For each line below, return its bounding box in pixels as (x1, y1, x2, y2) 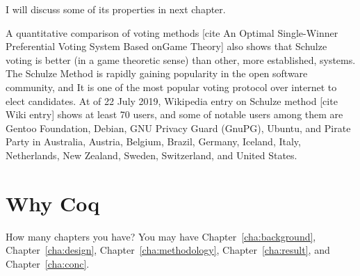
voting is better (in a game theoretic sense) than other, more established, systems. (6, 52, 356, 67)
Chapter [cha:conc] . (6, 256, 90, 270)
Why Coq (6, 188, 100, 217)
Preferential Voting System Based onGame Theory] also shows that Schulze (6, 39, 327, 54)
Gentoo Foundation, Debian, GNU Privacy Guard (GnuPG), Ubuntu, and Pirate (6, 120, 351, 135)
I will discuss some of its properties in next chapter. (6, 2, 226, 16)
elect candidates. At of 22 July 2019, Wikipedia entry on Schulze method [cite (6, 93, 338, 108)
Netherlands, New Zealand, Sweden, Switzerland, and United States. (6, 147, 297, 162)
